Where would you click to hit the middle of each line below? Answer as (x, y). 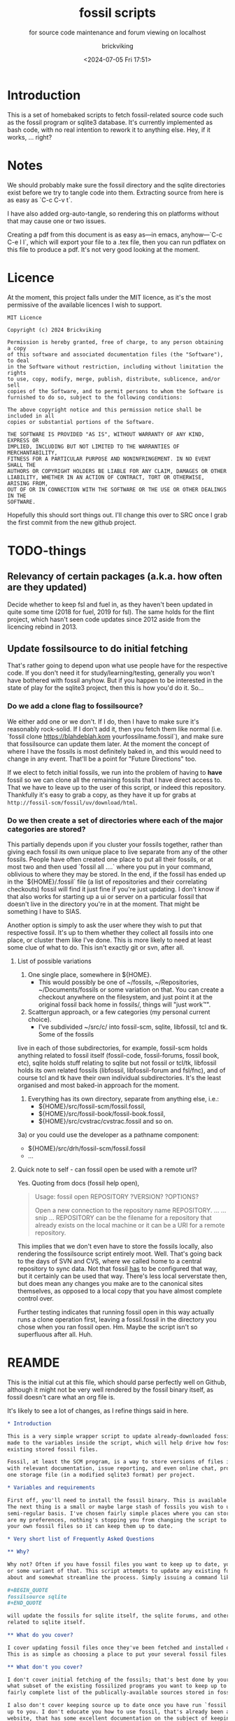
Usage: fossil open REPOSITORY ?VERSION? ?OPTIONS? (117, 1196)
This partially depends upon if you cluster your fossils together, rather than (115, 844)
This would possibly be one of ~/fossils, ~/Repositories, (119, 982)
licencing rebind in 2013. (43, 627)
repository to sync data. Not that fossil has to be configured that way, (117, 1268)
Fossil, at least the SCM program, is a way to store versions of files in (120, 1462)
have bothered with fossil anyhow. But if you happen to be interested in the (115, 680)
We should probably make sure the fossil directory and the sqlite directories (116, 185)
